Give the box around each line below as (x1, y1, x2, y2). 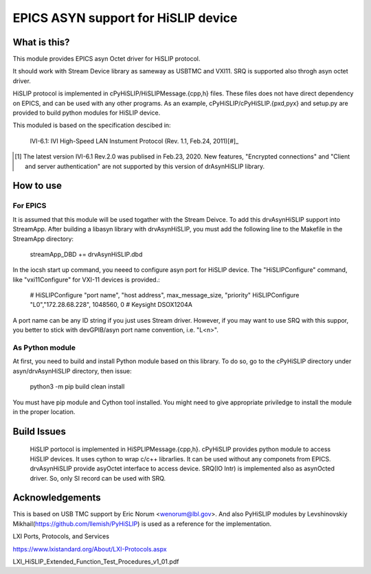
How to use (12, 180, 62, 192)
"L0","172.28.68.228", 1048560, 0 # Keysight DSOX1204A (30, 301, 192, 309)
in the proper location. (12, 407, 76, 415)
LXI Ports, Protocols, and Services (12, 532, 110, 540)
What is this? (12, 36, 70, 48)
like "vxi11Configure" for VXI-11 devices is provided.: (12, 275, 161, 284)
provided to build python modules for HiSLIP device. (12, 108, 161, 117)
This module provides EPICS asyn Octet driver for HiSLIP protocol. (12, 55, 201, 63)
